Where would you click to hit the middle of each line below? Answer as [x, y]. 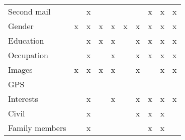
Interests [23, 99]
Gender [21, 26]
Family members [37, 128]
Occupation [28, 55]
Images [20, 69]
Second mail [29, 11]
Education [26, 40]
